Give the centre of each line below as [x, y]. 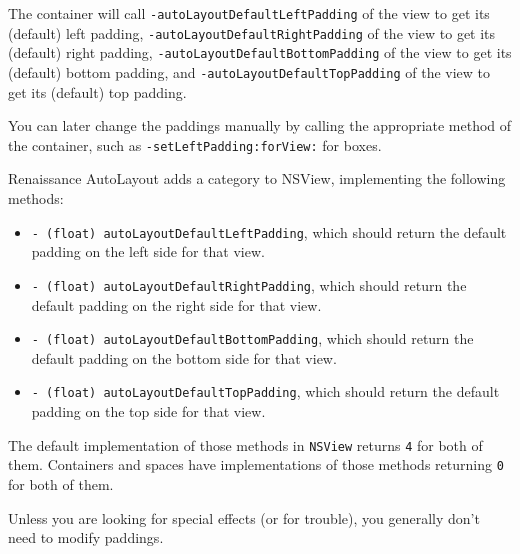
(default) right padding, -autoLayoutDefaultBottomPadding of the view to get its [260, 52]
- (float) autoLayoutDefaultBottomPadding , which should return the [252, 338]
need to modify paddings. [86, 537]
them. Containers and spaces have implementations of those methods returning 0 [256, 464]
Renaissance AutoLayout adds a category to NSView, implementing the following [257, 178]
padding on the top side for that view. [148, 411]
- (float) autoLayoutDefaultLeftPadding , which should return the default [269, 231]
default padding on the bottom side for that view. [184, 357]
